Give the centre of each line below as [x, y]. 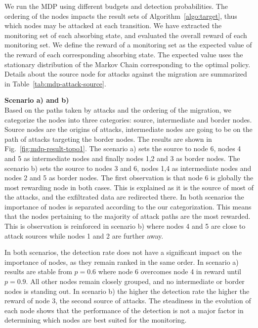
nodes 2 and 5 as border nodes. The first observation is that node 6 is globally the [129, 178]
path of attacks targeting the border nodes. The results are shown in [108, 139]
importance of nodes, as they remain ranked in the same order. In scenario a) [122, 262]
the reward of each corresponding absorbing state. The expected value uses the [124, 54]
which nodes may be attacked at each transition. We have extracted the [113, 25]
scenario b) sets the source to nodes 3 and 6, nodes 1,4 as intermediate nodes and [128, 168]
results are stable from [38, 271]
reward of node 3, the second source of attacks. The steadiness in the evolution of [128, 301]
